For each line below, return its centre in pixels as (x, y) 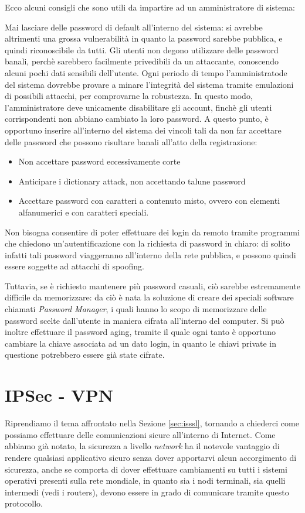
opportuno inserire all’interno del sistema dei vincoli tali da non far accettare (143, 130)
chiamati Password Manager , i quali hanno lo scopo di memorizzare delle (136, 309)
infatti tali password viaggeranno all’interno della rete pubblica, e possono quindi (150, 254)
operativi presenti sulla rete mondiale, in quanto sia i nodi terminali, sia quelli (145, 480)
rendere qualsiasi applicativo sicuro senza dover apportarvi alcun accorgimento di (151, 457)
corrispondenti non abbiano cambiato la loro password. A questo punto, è (137, 119)
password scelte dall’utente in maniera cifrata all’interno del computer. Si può (145, 320)
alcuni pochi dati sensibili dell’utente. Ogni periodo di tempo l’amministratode (146, 72)
